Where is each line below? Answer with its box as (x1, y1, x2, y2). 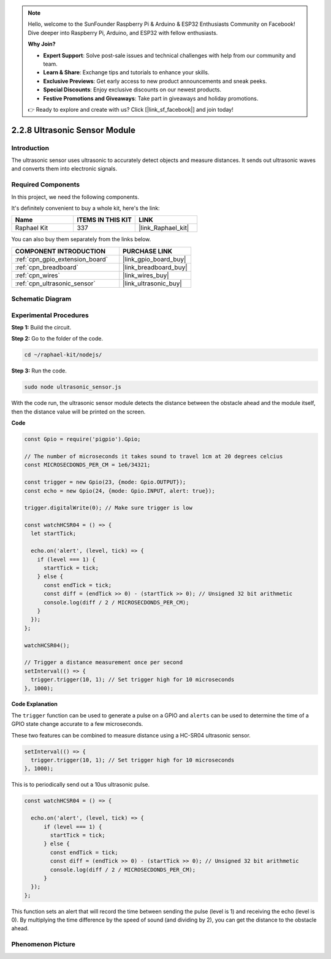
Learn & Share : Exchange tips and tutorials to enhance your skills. (43, 69, 210, 76)
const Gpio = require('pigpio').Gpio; (24, 436, 141, 443)
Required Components (11, 180, 80, 189)
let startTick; (31, 530, 77, 537)
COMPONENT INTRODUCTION (15, 247, 106, 255)
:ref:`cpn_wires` (15, 271, 61, 279)
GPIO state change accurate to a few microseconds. (11, 720, 143, 728)
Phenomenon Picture (11, 940, 76, 949)
